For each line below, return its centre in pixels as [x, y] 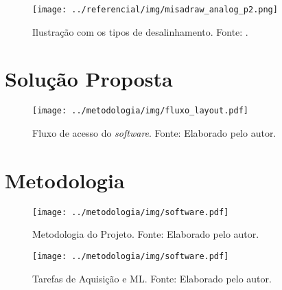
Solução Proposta [89, 79]
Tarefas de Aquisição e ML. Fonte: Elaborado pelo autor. [152, 278]
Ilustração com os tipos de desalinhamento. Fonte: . [140, 31]
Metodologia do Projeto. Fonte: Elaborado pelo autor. [146, 234]
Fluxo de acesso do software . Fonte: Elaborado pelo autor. [154, 133]
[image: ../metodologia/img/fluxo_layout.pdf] [140, 111]
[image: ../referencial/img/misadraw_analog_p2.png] [155, 10]
